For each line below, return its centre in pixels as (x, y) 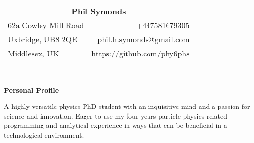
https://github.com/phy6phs (140, 53)
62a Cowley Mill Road (46, 25)
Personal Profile (32, 90)
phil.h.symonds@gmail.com (143, 39)
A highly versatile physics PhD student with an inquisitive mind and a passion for (127, 106)
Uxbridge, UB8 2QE (42, 39)
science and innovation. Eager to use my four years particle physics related (116, 116)
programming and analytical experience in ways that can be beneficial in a (116, 125)
